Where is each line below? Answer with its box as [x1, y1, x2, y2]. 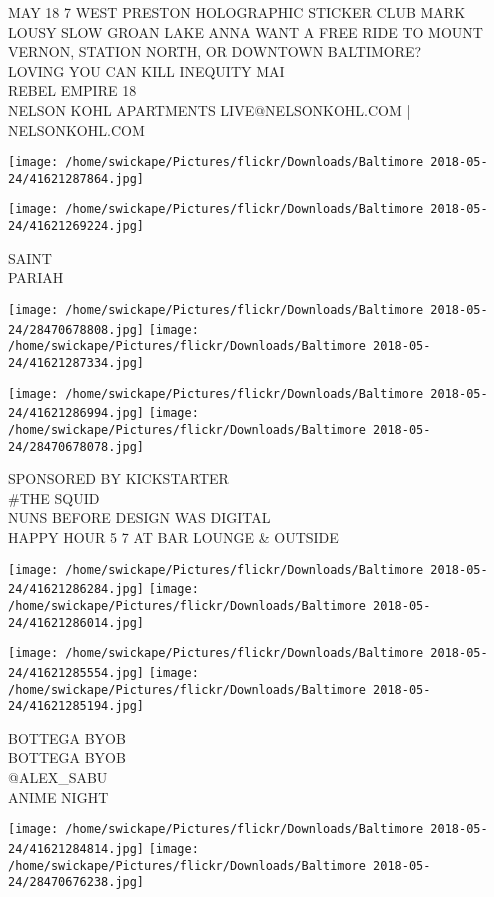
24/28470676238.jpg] [8, 875, 145, 890]
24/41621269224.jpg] [8, 219, 145, 234]
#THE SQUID [8, 487, 100, 508]
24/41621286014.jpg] [8, 615, 145, 630]
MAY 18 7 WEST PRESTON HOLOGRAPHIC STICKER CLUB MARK [8, 2, 466, 22]
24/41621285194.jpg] [8, 699, 145, 714]
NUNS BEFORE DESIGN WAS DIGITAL [8, 507, 271, 528]
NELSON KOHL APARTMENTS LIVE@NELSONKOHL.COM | [8, 99, 411, 120]
